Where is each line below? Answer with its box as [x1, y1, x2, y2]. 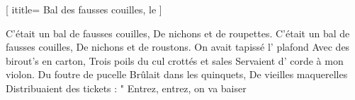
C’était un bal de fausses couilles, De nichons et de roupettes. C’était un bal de [6, 25, 350, 40]
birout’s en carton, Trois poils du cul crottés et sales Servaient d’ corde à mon [6, 53, 344, 68]
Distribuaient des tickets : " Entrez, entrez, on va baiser [6, 80, 247, 95]
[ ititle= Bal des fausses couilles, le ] [6, 2, 162, 16]
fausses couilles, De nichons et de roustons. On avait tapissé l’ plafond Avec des [6, 39, 350, 54]
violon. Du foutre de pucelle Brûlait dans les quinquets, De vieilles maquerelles [6, 67, 348, 82]
